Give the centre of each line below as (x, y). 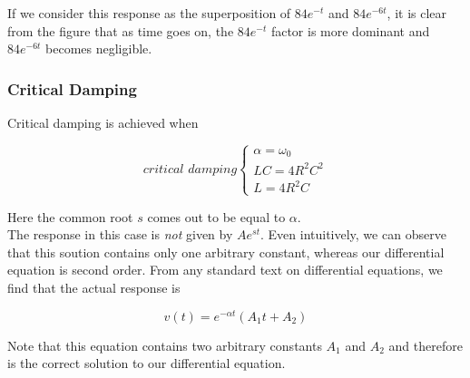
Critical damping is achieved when (103, 122)
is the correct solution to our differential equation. (147, 363)
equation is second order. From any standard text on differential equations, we (225, 270)
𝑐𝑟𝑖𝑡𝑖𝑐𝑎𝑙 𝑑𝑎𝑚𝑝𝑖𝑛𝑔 (190, 170)
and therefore (426, 345)
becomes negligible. (99, 48)
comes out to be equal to (216, 216)
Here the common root (70, 216)
